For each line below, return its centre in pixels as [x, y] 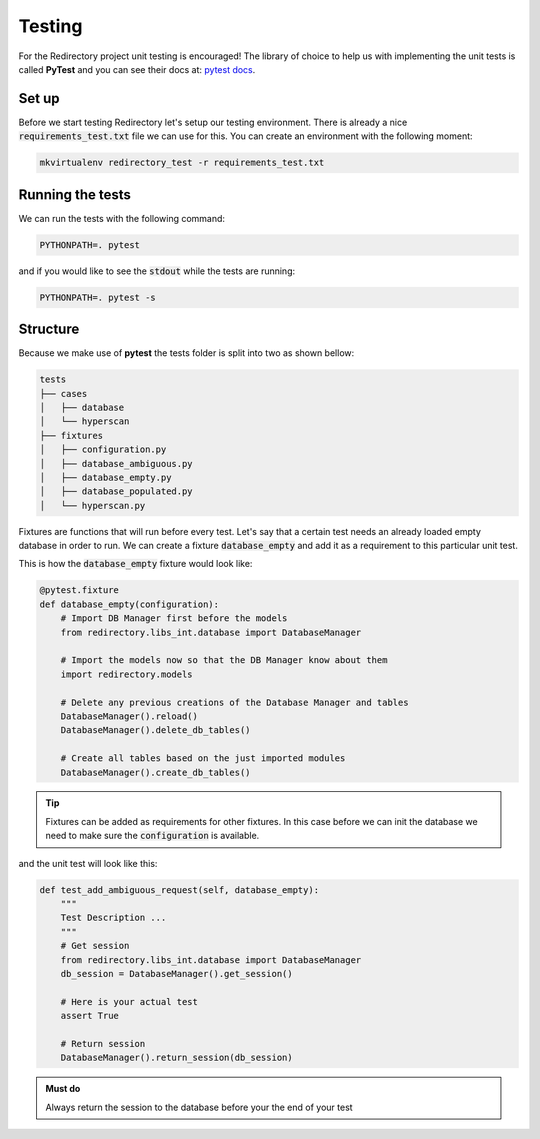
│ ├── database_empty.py [105, 477]
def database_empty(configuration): [129, 604]
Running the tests [75, 194]
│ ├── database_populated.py [116, 491]
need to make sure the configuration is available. [152, 836]
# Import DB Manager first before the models [174, 618]
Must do [63, 1089]
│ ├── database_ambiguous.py [116, 463]
